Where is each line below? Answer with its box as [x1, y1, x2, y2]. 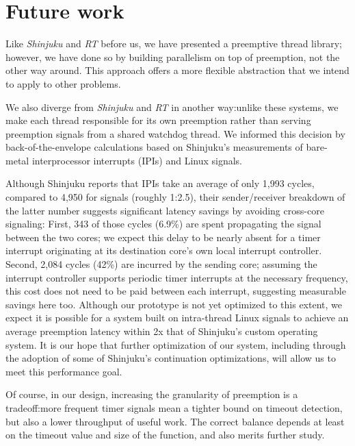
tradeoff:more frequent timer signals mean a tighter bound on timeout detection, [5, 400, 343, 414]
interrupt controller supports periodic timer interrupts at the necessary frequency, [5, 270, 348, 284]
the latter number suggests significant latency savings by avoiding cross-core [5, 203, 324, 217]
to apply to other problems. [5, 76, 121, 90]
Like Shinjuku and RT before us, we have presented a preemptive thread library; [5, 36, 342, 51]
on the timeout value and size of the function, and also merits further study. [5, 428, 325, 442]
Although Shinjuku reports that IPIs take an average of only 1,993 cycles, [5, 176, 315, 190]
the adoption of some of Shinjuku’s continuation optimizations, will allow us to [5, 351, 336, 365]
